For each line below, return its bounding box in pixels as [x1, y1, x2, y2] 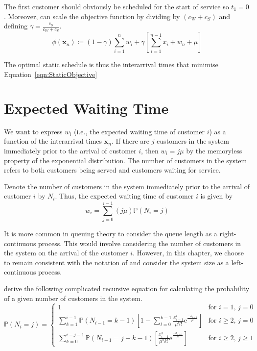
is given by [200, 191, 233, 201]
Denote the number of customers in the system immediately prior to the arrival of [4, 181, 250, 191]
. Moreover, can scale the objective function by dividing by [4, 11, 180, 21]
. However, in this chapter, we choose [133, 248, 244, 258]
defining [4, 21, 28, 31]
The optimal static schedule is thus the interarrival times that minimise [4, 59, 218, 70]
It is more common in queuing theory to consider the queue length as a [4, 228, 217, 239]
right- [219, 228, 236, 239]
